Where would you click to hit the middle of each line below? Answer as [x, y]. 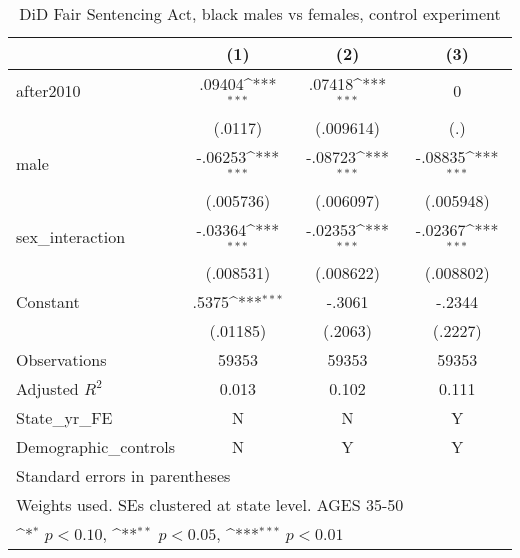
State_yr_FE [64, 418]
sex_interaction [71, 236]
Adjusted [47, 389]
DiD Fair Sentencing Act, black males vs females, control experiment [260, 13]
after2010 [48, 91]
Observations [61, 360]
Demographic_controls [96, 447]
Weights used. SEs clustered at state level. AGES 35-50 [210, 505]
